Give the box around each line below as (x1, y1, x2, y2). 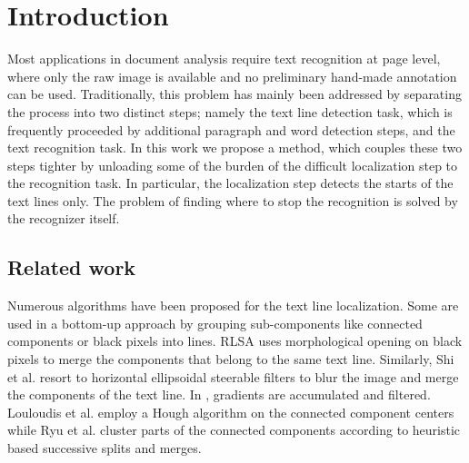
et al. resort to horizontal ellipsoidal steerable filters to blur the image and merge (7, 367, 459, 386)
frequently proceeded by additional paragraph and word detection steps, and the (7, 120, 455, 139)
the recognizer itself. (7, 209, 120, 228)
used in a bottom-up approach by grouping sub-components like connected (7, 313, 423, 332)
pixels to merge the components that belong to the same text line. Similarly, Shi (7, 350, 454, 369)
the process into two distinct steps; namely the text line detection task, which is (7, 102, 453, 121)
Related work (7, 253, 136, 281)
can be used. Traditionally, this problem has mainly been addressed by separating (7, 84, 462, 103)
